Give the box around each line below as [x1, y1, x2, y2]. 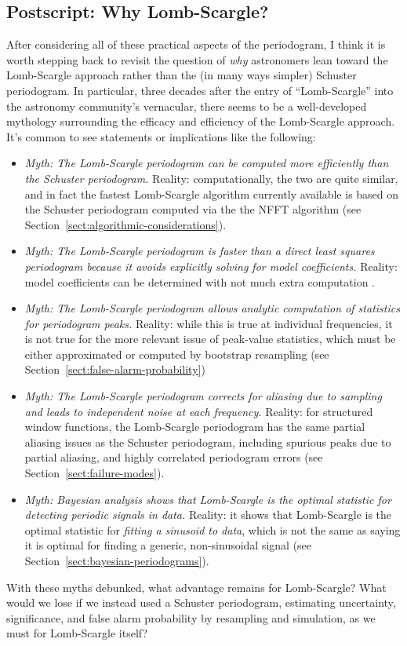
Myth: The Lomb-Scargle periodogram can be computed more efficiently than [24, 155, 389, 171]
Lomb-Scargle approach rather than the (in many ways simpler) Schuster [6, 67, 357, 83]
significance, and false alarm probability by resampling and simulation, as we [6, 609, 376, 626]
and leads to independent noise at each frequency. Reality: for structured [24, 403, 373, 419]
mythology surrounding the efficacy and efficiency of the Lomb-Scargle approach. [6, 113, 395, 130]
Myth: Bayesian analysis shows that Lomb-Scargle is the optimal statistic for [24, 491, 391, 507]
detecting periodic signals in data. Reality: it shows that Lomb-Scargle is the [24, 506, 392, 523]
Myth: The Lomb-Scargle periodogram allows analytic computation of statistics [24, 300, 400, 316]
